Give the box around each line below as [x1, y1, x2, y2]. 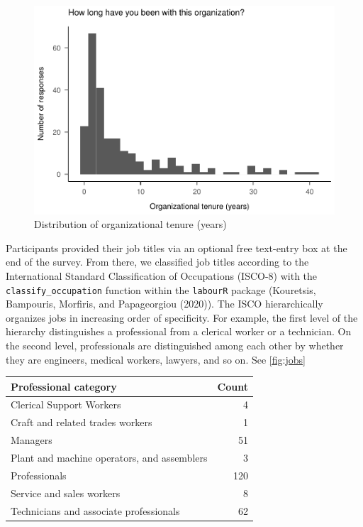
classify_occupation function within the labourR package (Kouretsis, [6, 282, 316, 297]
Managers [11, 433, 52, 447]
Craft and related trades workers [11, 415, 152, 430]
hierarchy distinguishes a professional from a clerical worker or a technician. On [6, 324, 352, 339]
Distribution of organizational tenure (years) [34, 217, 227, 232]
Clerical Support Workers [11, 397, 121, 412]
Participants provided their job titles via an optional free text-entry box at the [6, 240, 347, 255]
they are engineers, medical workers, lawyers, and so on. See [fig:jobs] [6, 352, 306, 366]
